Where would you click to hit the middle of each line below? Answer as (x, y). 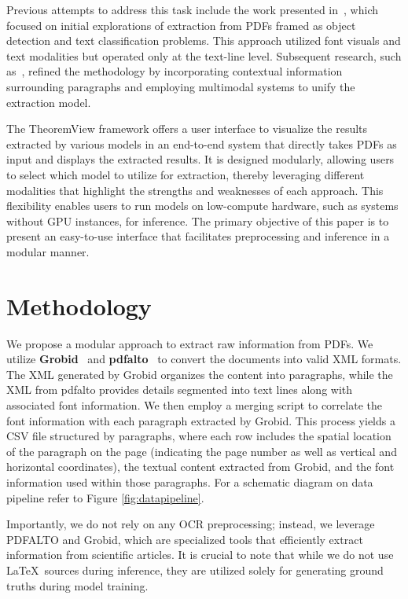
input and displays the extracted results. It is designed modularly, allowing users (200, 159)
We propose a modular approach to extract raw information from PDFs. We (190, 343)
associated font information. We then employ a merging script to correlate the (194, 405)
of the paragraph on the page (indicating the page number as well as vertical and (202, 451)
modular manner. (48, 251)
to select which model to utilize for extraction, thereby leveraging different (186, 174)
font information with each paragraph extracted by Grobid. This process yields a (201, 420)
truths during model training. (77, 585)
